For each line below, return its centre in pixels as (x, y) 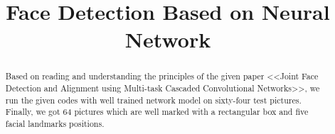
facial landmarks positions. (55, 123)
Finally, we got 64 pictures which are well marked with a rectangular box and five (157, 112)
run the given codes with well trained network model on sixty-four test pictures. (153, 100)
